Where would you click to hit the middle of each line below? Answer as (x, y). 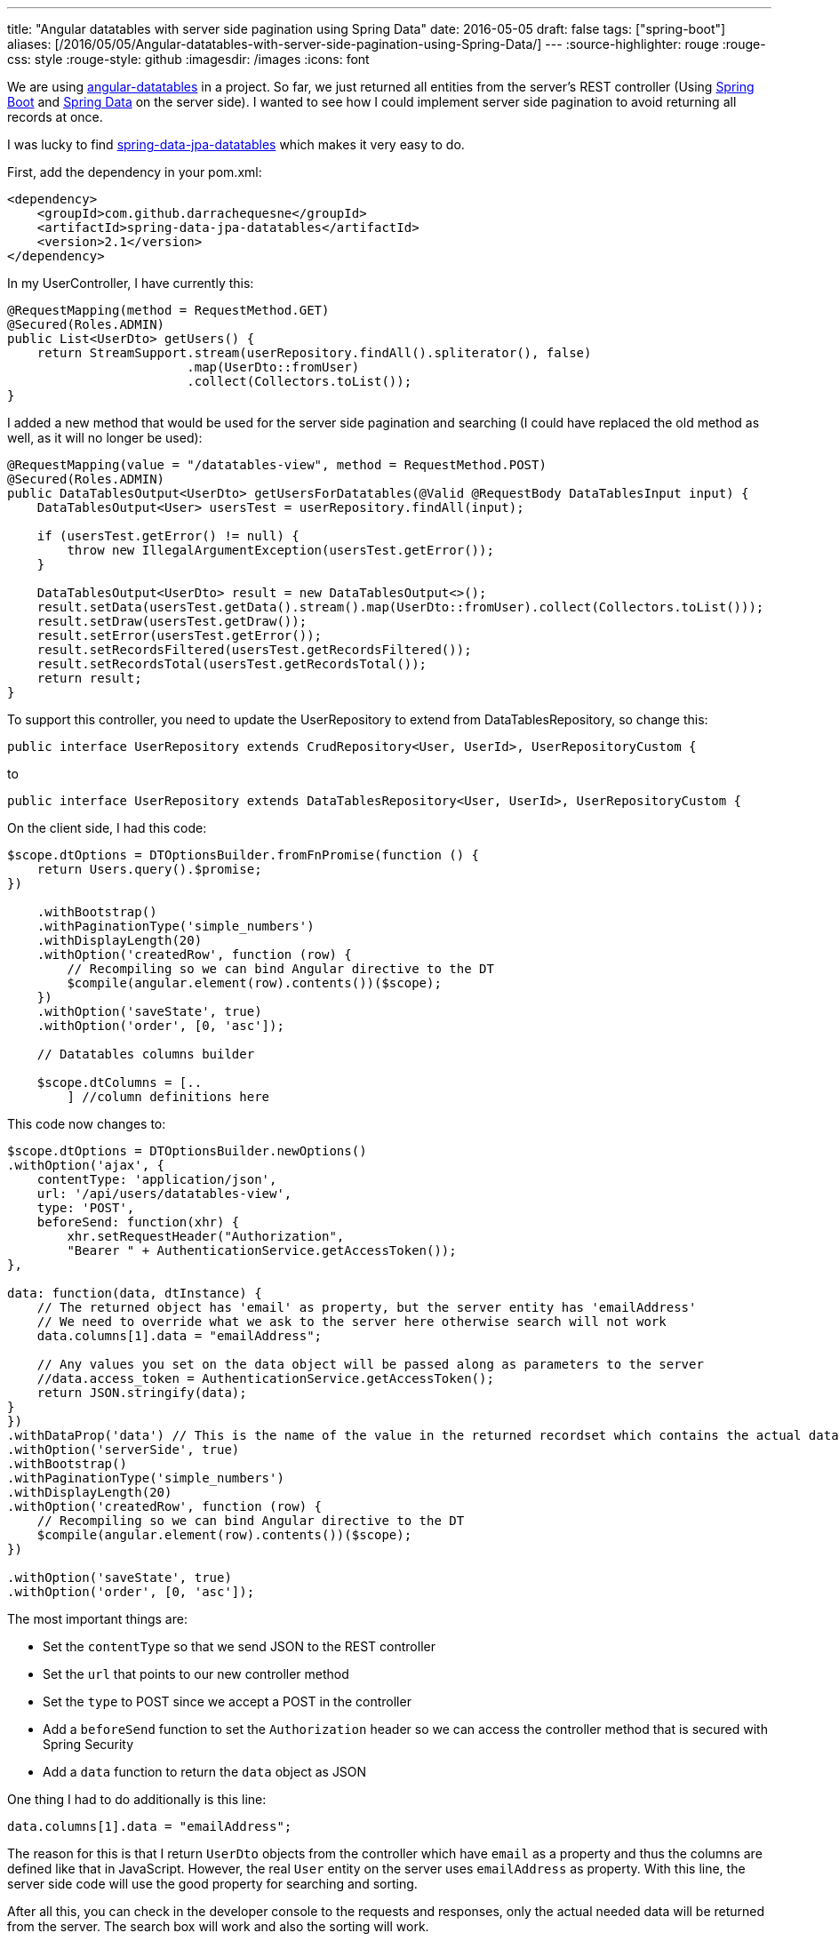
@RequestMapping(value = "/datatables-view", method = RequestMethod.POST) (277, 465)
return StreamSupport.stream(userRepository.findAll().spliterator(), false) (314, 353)
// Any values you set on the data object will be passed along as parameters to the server (370, 1364)
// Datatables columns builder (146, 1054)
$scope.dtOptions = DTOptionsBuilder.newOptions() (187, 1151)
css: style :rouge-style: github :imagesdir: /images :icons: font (188, 59)
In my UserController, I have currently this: (131, 283)
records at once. (55, 117)
